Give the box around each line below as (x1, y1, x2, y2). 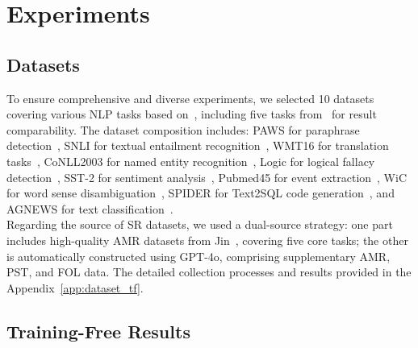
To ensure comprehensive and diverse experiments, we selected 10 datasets (6, 89, 374, 106)
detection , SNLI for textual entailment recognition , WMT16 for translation (6, 137, 389, 154)
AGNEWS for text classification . (6, 200, 173, 217)
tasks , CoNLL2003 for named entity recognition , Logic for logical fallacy (6, 152, 375, 169)
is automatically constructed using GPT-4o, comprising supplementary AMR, (6, 247, 391, 264)
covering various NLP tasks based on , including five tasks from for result (6, 106, 377, 122)
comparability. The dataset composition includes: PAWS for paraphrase (6, 121, 360, 138)
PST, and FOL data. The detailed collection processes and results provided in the (6, 263, 412, 280)
